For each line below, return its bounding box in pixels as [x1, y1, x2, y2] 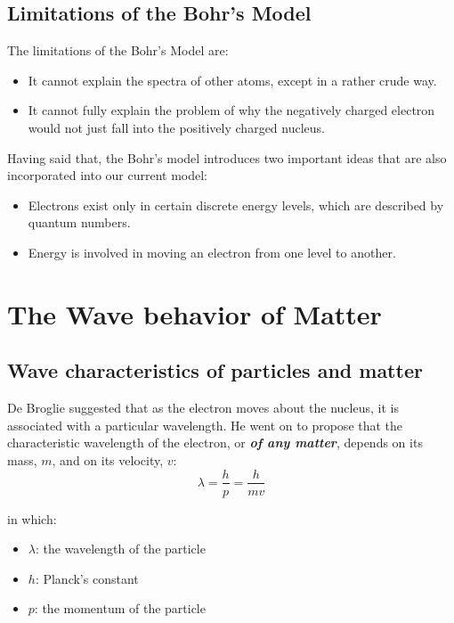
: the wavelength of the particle [35, 539, 206, 558]
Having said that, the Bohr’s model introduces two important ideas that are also [7, 148, 447, 167]
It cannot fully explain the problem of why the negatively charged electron [28, 101, 435, 119]
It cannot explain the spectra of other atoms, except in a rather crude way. [28, 70, 437, 89]
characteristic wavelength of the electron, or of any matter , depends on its [7, 433, 423, 452]
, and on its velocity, [52, 450, 164, 469]
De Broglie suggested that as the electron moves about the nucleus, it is [7, 398, 399, 417]
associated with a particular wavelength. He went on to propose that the [7, 415, 403, 434]
